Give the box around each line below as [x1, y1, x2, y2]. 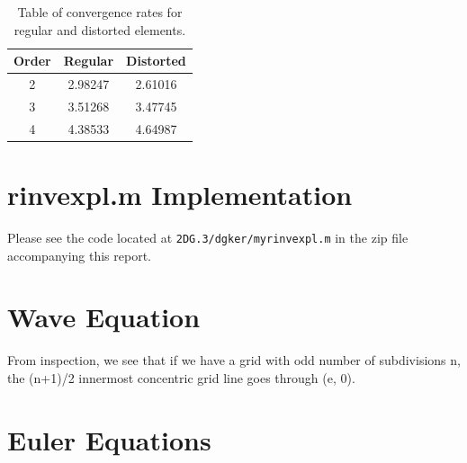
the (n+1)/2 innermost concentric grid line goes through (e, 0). [7, 368, 355, 387]
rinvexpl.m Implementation [7, 176, 353, 212]
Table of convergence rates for [17, 3, 183, 21]
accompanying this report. [7, 245, 152, 264]
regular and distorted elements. [13, 20, 186, 39]
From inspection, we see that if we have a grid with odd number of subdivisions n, [7, 351, 461, 370]
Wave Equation [7, 298, 201, 335]
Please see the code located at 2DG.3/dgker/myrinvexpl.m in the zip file [7, 227, 409, 246]
